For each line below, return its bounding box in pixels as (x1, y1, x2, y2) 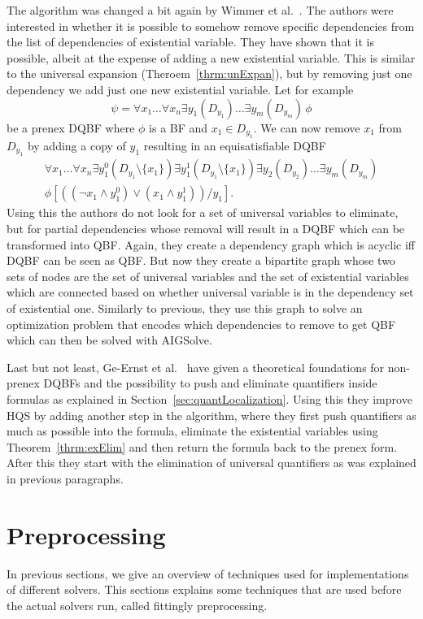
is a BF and (149, 119, 208, 136)
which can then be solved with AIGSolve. (7, 331, 212, 348)
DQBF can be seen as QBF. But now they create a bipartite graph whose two (7, 252, 395, 269)
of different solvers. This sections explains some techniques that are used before (7, 581, 402, 598)
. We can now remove (253, 119, 360, 136)
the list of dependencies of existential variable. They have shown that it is (7, 33, 374, 50)
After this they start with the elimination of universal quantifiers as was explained (7, 454, 416, 471)
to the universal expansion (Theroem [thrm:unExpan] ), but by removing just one (7, 65, 412, 82)
